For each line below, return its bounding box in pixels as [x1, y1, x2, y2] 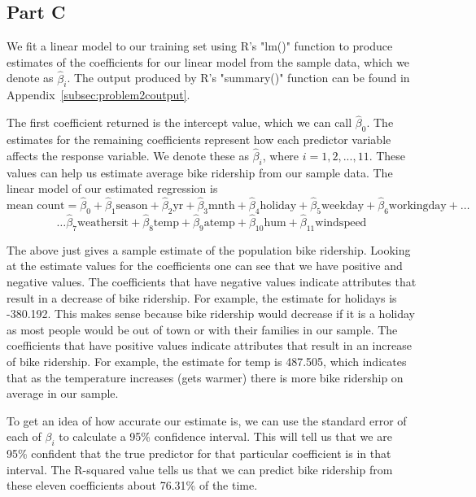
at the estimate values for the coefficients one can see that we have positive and [7, 257, 403, 274]
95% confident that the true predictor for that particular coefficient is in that [7, 445, 391, 462]
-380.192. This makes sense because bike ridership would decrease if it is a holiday [7, 305, 415, 322]
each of [7, 428, 41, 445]
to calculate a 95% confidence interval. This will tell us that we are [59, 428, 392, 445]
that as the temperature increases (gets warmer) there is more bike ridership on [7, 368, 404, 386]
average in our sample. [7, 385, 119, 402]
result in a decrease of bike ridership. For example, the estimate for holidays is [7, 289, 397, 306]
